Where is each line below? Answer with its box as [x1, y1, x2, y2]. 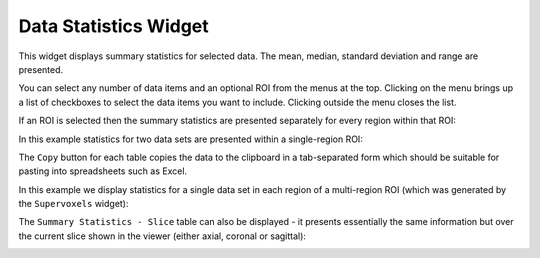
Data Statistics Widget [18, 15, 209, 37]
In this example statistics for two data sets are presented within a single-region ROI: [18, 133, 364, 145]
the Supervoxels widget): [18, 198, 129, 210]
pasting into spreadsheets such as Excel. [18, 165, 188, 177]
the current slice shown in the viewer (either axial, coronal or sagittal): [18, 230, 307, 242]
